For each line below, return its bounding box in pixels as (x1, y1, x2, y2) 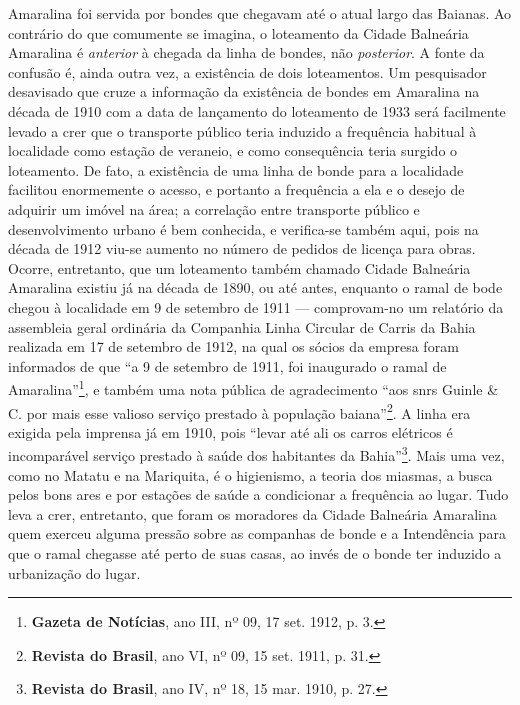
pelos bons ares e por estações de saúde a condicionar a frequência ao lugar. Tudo (8, 484, 509, 505)
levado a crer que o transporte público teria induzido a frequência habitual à (8, 120, 477, 141)
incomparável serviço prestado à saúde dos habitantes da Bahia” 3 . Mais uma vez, (8, 442, 505, 466)
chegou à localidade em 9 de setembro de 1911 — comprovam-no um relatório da (8, 296, 504, 317)
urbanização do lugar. (8, 562, 141, 583)
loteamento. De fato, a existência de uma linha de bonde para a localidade (8, 159, 464, 180)
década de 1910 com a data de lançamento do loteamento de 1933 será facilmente (8, 100, 506, 121)
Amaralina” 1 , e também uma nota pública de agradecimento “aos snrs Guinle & (8, 376, 499, 399)
